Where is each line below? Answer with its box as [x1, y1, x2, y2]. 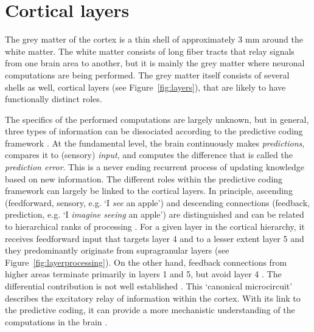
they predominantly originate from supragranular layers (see [5, 244, 229, 257]
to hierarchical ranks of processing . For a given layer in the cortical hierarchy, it [5, 220, 305, 233]
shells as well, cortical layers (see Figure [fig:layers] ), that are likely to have [5, 80, 286, 93]
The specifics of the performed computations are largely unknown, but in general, [5, 112, 309, 125]
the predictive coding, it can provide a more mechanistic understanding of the [5, 303, 295, 316]
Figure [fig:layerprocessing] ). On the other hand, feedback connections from [5, 255, 287, 268]
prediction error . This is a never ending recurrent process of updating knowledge [5, 161, 304, 173]
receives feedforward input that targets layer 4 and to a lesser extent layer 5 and [5, 232, 304, 244]
